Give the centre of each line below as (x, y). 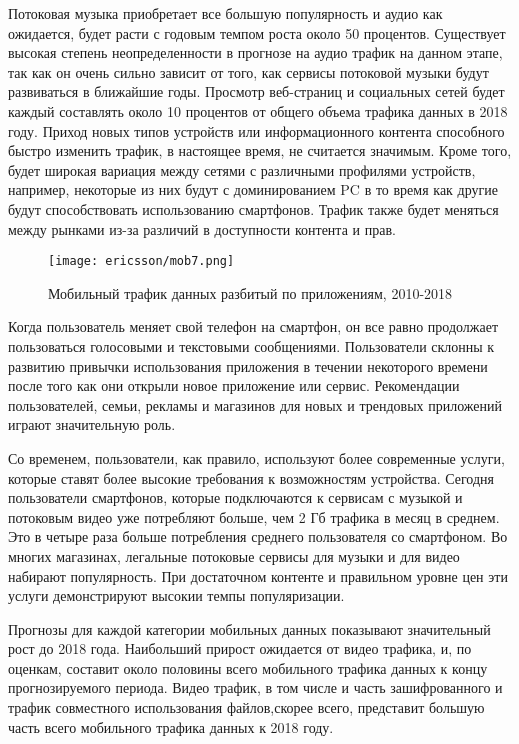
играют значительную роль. (92, 424)
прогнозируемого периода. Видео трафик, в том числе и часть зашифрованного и (255, 687)
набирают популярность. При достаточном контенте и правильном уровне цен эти (258, 575)
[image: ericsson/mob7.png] (141, 261)
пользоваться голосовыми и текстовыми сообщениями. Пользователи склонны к (251, 345)
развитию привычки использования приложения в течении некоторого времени (248, 365)
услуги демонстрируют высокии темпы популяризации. (176, 595)
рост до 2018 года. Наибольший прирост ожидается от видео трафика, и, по (240, 648)
